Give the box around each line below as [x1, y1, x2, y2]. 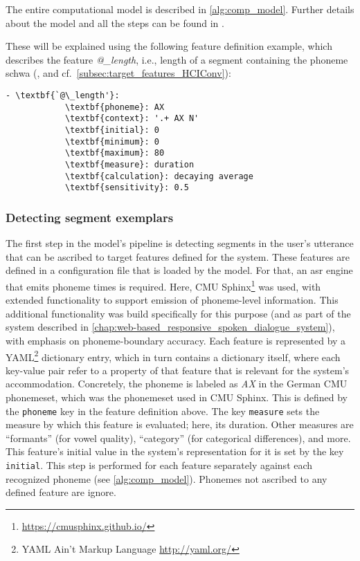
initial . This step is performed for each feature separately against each [6, 457, 313, 472]
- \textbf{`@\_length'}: [6, 90, 120, 100]
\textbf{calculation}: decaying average [64, 171, 253, 181]
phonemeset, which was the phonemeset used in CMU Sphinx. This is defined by [6, 389, 348, 404]
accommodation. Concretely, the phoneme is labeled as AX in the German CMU [6, 376, 348, 391]
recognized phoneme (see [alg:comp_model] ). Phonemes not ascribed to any [6, 471, 327, 486]
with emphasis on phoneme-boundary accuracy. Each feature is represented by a [6, 333, 346, 347]
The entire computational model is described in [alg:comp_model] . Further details [6, 2, 354, 16]
